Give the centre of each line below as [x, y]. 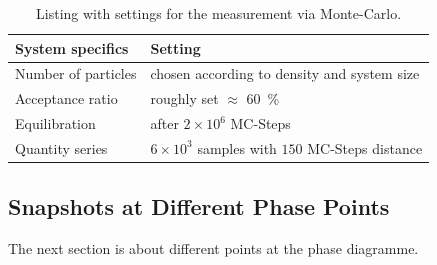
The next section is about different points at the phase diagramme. [213, 248]
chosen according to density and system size [285, 73]
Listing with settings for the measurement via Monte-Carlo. [219, 13]
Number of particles [76, 73]
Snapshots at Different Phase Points [199, 206]
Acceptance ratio [66, 98]
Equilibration [55, 123]
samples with [237, 147]
